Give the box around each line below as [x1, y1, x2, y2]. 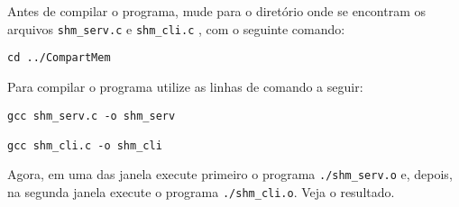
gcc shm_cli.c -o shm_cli [7, 139, 162, 152]
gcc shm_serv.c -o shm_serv [7, 109, 176, 122]
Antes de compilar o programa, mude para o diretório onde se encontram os [7, 2, 427, 20]
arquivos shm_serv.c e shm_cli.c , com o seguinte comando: [7, 19, 345, 38]
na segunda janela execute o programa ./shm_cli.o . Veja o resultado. [7, 183, 395, 202]
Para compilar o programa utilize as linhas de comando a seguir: [7, 76, 363, 95]
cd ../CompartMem [7, 51, 111, 65]
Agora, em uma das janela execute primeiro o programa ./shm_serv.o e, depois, [7, 165, 453, 184]
